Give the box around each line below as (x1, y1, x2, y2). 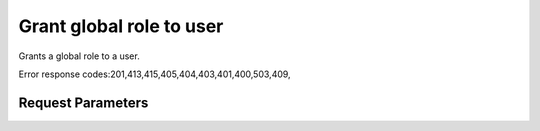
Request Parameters (18, 94, 149, 111)
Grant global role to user (18, 15, 224, 37)
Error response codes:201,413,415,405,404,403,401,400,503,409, (18, 68, 291, 80)
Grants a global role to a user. (18, 50, 140, 62)
